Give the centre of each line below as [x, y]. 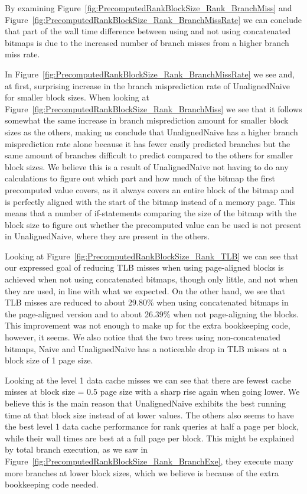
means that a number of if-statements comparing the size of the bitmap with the [151, 213]
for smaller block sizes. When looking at [77, 97]
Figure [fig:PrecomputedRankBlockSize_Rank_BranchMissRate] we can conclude [153, 19]
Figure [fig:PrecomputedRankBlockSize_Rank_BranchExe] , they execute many [149, 461]
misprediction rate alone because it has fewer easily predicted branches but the [148, 143]
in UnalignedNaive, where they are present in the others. [107, 236]
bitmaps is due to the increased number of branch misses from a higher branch [147, 42]
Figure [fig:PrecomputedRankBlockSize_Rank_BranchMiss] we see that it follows [153, 108]
